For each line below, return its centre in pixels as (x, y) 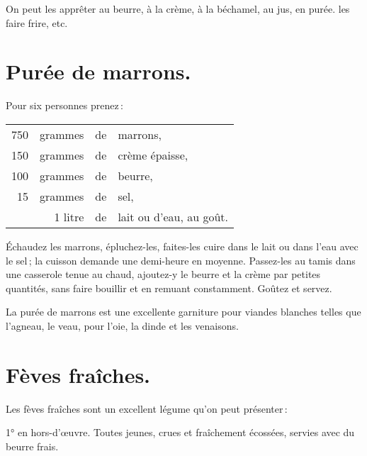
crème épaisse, (153, 155)
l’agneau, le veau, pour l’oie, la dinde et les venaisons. (122, 325)
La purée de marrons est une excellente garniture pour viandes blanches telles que (183, 312)
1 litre (69, 216)
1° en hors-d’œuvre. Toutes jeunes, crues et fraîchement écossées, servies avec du (180, 432)
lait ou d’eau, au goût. (173, 216)
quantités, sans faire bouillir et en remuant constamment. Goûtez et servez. (169, 288)
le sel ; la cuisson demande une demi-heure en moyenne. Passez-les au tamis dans (181, 260)
